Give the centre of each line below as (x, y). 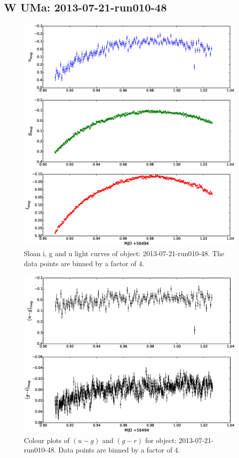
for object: (161, 440)
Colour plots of (47, 440)
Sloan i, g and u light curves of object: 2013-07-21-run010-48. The (124, 253)
